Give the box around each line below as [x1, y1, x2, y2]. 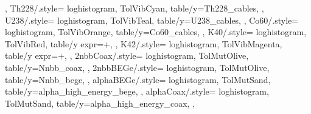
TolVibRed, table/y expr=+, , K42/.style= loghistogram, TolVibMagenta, [5, 37, 282, 50]
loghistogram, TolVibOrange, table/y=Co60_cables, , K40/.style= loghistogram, [5, 25, 307, 38]
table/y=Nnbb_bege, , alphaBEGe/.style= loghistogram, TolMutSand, [5, 73, 271, 85]
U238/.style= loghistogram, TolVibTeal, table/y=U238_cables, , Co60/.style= [5, 13, 299, 26]
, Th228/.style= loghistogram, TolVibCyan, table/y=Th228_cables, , [5, 2, 264, 14]
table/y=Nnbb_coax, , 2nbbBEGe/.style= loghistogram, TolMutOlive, [5, 61, 270, 73]
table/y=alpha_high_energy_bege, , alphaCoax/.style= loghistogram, [5, 85, 269, 98]
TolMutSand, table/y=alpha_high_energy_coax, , [5, 96, 195, 109]
